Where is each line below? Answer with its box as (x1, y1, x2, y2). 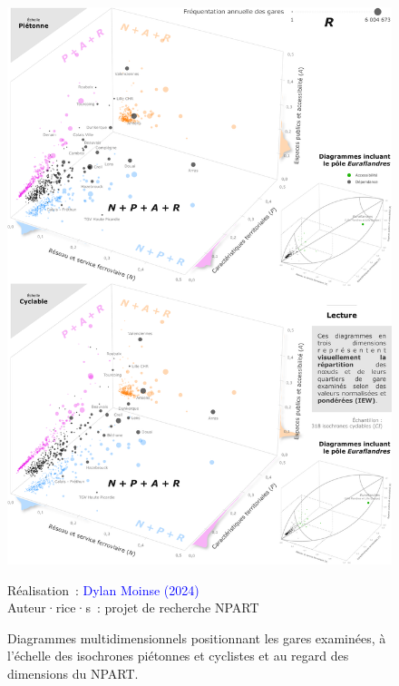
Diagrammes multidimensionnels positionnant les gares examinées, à (7, 628, 386, 647)
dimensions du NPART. (7, 664, 139, 683)
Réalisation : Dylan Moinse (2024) (7, 580, 199, 599)
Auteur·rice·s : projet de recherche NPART (7, 598, 259, 617)
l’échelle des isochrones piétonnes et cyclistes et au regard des (7, 646, 349, 665)
